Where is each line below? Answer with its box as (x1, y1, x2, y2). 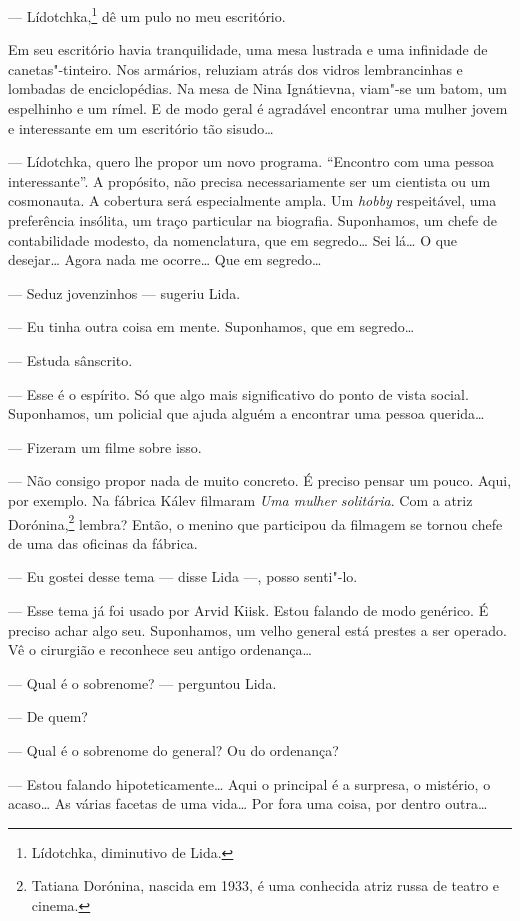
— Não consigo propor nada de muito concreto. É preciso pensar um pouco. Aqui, (8, 470, 512, 491)
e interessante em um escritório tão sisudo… (8, 117, 274, 138)
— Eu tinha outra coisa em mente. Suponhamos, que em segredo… (8, 316, 415, 337)
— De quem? (8, 706, 88, 727)
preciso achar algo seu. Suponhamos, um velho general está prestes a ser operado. (8, 619, 507, 640)
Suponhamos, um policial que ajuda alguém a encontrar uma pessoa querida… (8, 403, 485, 424)
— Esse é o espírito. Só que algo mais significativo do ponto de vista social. (8, 383, 469, 404)
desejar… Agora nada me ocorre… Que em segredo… (8, 249, 322, 270)
